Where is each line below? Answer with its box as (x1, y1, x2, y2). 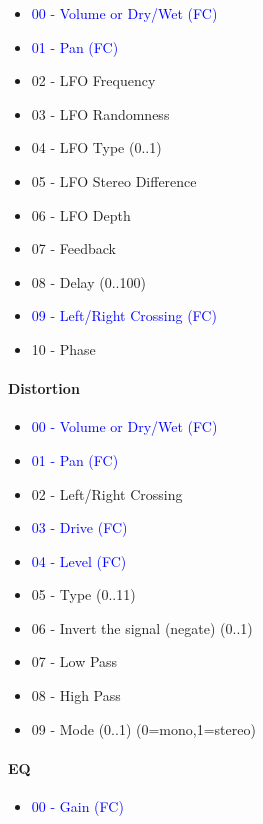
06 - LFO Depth (31, 204, 131, 225)
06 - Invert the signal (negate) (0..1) (31, 617, 253, 638)
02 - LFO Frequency (31, 70, 156, 91)
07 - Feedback (31, 238, 116, 259)
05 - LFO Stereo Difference (31, 170, 197, 191)
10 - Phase (31, 338, 96, 359)
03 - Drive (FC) (31, 517, 128, 538)
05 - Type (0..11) (31, 584, 136, 605)
